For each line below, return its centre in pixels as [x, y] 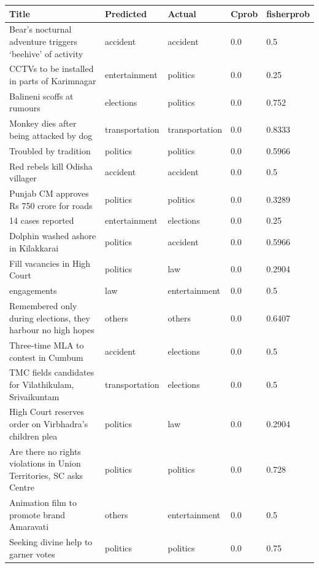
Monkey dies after [43, 123]
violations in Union [45, 463]
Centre [22, 487]
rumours [25, 108]
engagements [33, 290]
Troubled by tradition [50, 150]
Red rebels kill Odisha [51, 166]
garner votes [32, 554]
